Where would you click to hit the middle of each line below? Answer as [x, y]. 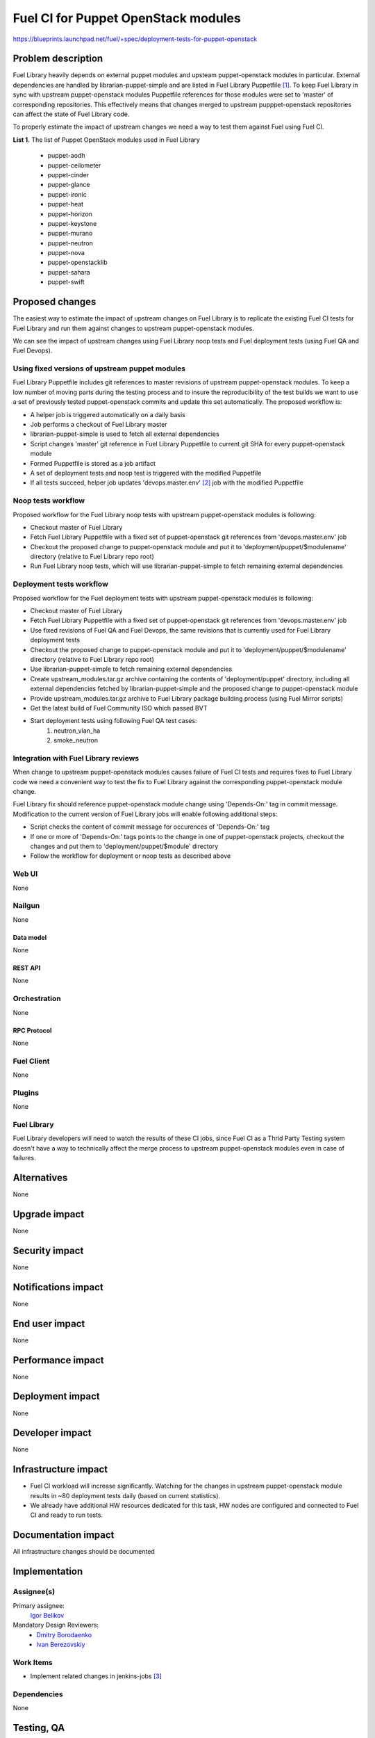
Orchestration [37, 999]
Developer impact [52, 1433]
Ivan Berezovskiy [61, 1645]
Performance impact [58, 1360]
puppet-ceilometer [74, 165]
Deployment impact [56, 1396]
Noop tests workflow [49, 501]
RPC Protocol [32, 1030]
